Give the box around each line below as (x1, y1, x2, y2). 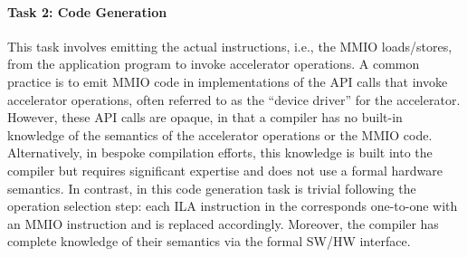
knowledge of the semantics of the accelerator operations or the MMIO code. (7, 125, 433, 144)
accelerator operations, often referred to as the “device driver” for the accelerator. (7, 90, 461, 109)
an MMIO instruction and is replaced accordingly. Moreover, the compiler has (7, 214, 439, 233)
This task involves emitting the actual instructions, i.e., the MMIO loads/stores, (7, 36, 453, 55)
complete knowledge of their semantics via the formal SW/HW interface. (7, 232, 411, 251)
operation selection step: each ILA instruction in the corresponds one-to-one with (7, 196, 458, 215)
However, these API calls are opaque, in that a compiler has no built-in (7, 108, 403, 127)
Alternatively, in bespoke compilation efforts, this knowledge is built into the (7, 143, 433, 162)
